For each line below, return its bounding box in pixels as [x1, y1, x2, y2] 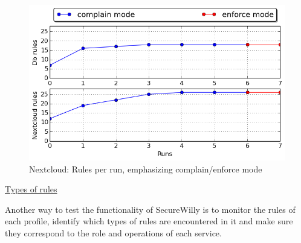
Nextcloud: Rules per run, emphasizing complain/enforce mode [29, 162, 262, 175]
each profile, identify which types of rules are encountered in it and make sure [5, 215, 293, 227]
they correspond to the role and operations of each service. [5, 227, 222, 239]
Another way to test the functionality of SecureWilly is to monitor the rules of [5, 203, 296, 215]
